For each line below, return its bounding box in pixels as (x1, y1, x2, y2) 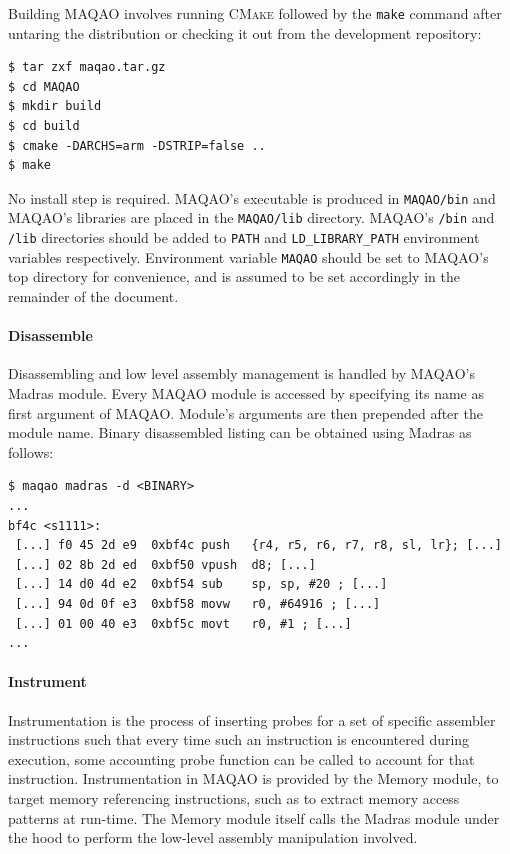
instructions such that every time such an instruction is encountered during (8, 729, 470, 750)
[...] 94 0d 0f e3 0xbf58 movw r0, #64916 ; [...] (15, 596, 381, 611)
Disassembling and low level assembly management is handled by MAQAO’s (8, 363, 475, 384)
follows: (8, 441, 54, 462)
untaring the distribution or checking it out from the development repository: (8, 22, 482, 43)
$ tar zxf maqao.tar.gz (8, 60, 166, 75)
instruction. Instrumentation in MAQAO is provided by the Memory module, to (8, 768, 499, 789)
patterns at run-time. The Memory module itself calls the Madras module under (8, 807, 500, 828)
